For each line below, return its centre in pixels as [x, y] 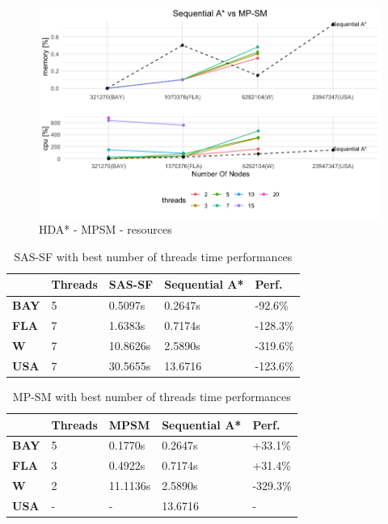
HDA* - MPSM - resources [105, 229]
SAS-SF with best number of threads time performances [153, 256]
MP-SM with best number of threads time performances [152, 396]
